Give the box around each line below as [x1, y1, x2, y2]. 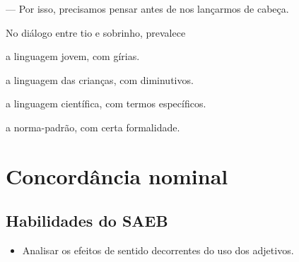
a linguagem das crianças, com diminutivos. [6, 72, 194, 87]
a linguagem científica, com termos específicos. [6, 96, 206, 111]
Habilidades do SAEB [6, 210, 168, 232]
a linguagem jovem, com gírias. [6, 49, 140, 64]
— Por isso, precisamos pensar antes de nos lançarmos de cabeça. [6, 1, 289, 16]
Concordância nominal [6, 161, 228, 190]
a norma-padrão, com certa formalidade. [6, 119, 180, 134]
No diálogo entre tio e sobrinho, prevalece [6, 25, 186, 40]
